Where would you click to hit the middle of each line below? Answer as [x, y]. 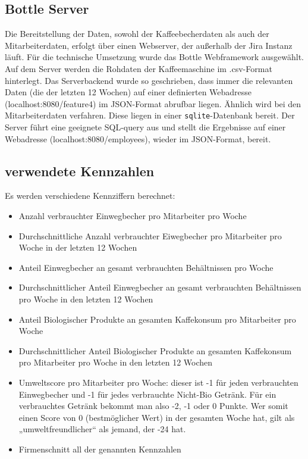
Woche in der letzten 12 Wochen [78, 247]
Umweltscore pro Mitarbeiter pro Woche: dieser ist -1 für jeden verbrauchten [158, 382]
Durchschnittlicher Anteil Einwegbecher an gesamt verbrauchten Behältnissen [160, 287]
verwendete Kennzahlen [80, 171]
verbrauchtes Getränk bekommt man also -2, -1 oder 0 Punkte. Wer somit [153, 406]
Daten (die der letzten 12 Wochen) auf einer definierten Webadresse [128, 92]
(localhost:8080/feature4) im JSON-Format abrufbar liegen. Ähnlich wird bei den [153, 103]
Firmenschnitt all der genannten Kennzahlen [100, 449]
